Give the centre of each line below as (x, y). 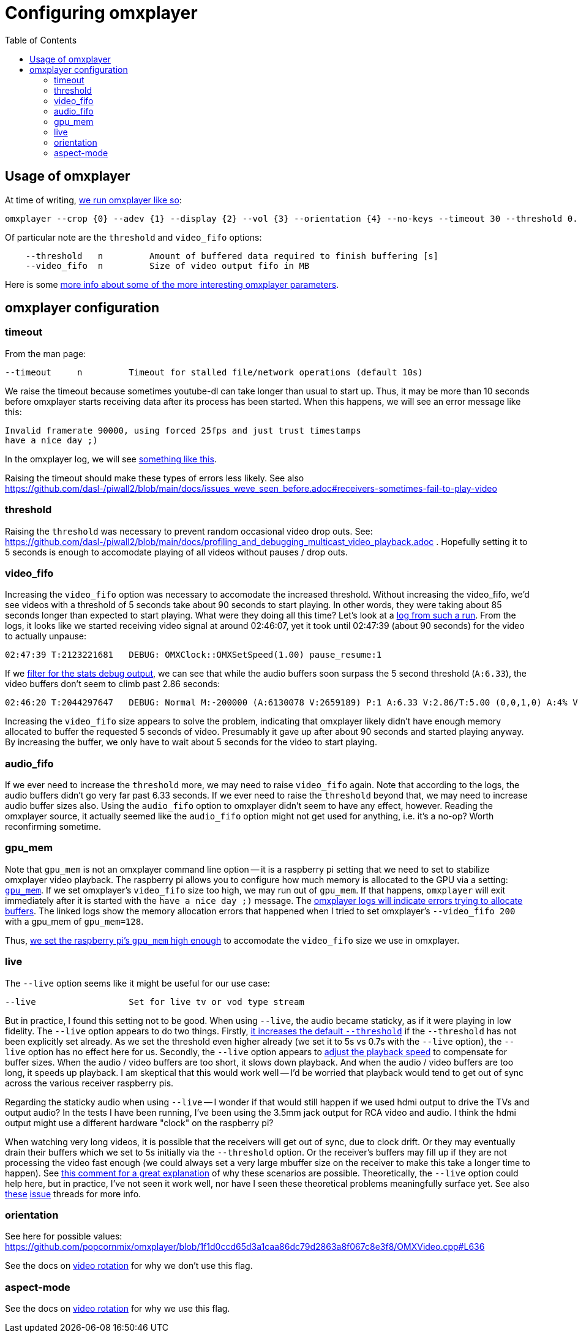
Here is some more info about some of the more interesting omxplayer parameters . (172, 284)
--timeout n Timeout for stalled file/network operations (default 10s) (214, 372)
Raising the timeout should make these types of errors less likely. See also (155, 478)
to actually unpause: (46, 636)
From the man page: (46, 353)
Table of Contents (41, 40)
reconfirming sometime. (53, 827)
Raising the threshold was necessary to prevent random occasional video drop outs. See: (189, 531)
